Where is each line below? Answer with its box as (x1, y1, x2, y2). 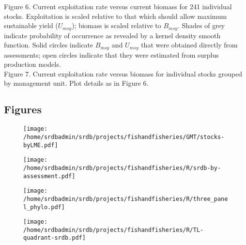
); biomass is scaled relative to (72, 20, 161, 31)
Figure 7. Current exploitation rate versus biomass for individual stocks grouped (4, 68, 243, 78)
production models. (4, 59, 61, 69)
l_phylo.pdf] (23, 203, 65, 211)
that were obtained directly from (141, 40, 238, 50)
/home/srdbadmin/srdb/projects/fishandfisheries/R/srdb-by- (23, 164, 221, 171)
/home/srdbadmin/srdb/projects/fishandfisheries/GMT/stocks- (23, 133, 225, 140)
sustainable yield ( (4, 20, 58, 31)
